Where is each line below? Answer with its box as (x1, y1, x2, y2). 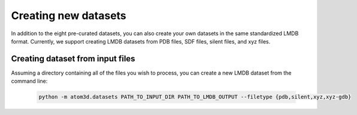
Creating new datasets (11, 9, 127, 22)
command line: (11, 77, 48, 85)
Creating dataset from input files (11, 54, 135, 64)
